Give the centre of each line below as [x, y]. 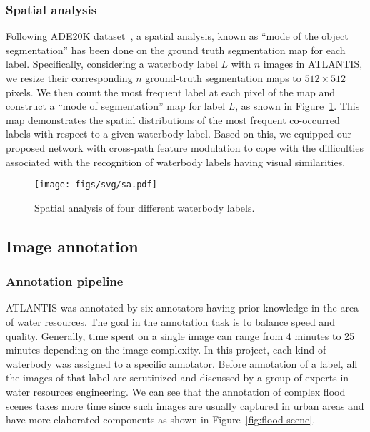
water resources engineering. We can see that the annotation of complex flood [176, 391]
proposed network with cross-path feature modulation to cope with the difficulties [185, 147]
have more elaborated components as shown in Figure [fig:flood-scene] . [161, 420]
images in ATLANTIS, [313, 64]
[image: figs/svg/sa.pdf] [96, 185]
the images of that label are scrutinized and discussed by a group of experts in [177, 377]
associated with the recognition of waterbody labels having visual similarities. [176, 161]
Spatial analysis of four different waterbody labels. [145, 207]
